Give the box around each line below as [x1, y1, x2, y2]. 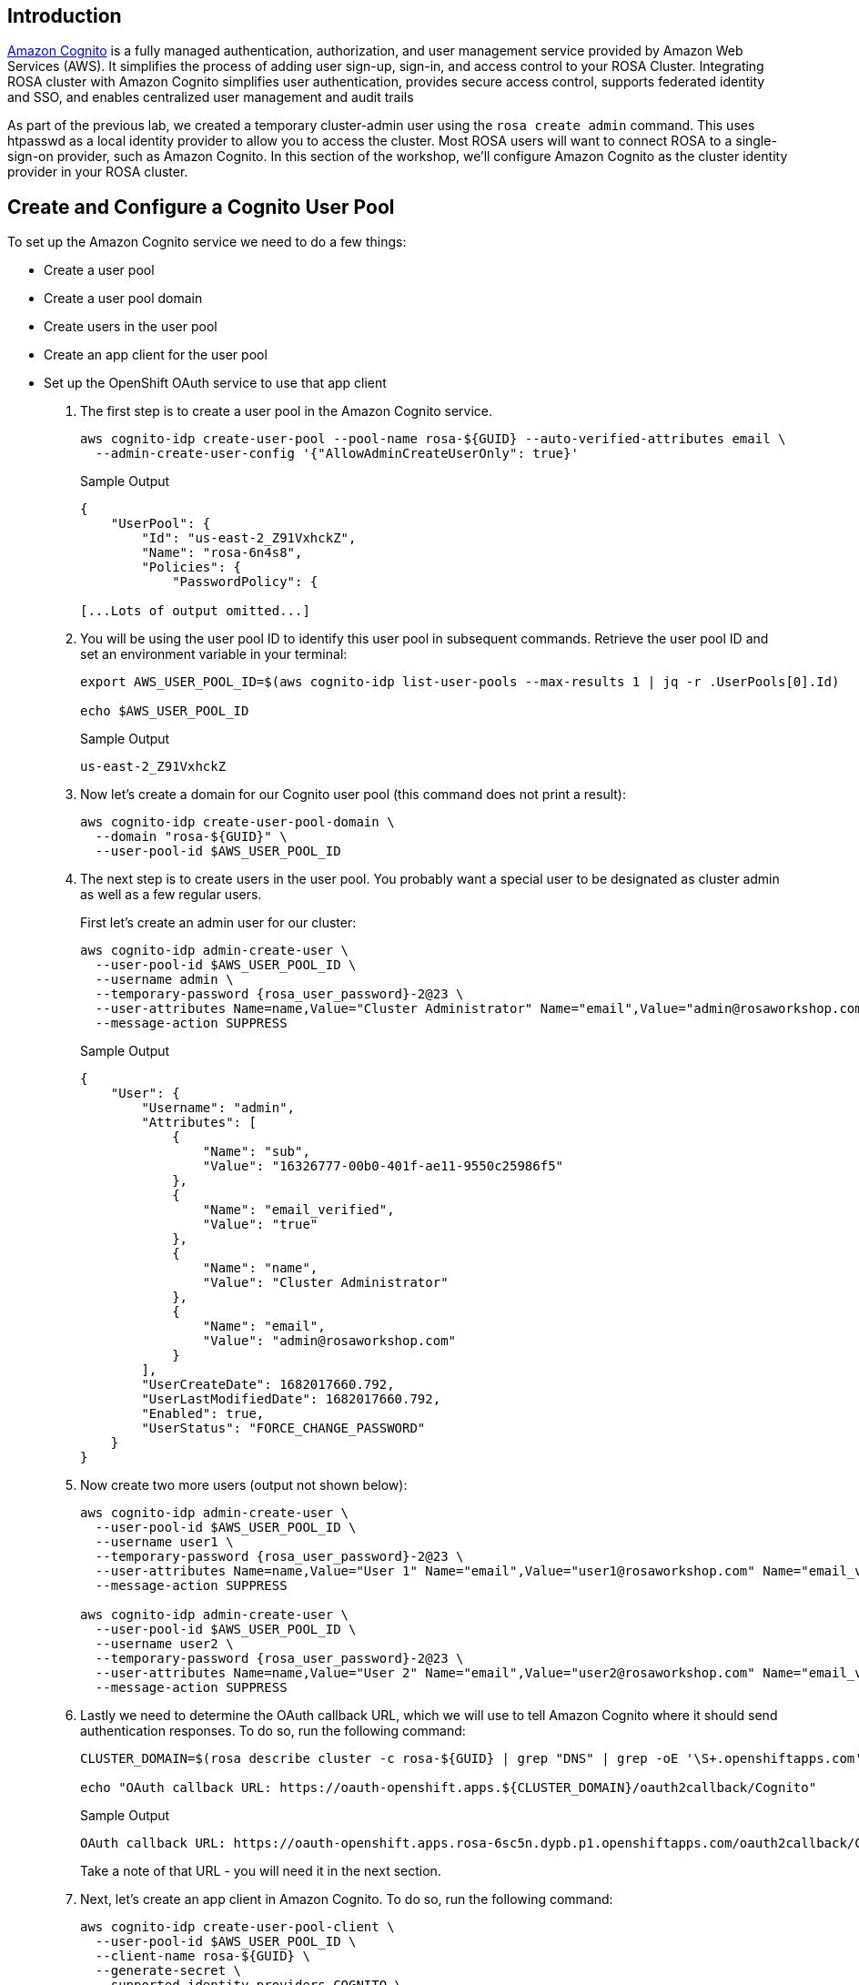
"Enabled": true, [141, 1406, 265, 1422]
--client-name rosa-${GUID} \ [95, 1949, 310, 1964]
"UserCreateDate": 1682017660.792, [141, 1377, 395, 1393]
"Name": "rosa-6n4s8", [141, 545, 303, 561]
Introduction [7, 5, 122, 27]
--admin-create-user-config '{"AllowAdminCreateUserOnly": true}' [95, 446, 579, 461]
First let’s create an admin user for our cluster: [80, 915, 357, 931]
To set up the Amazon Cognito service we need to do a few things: [7, 234, 407, 250]
